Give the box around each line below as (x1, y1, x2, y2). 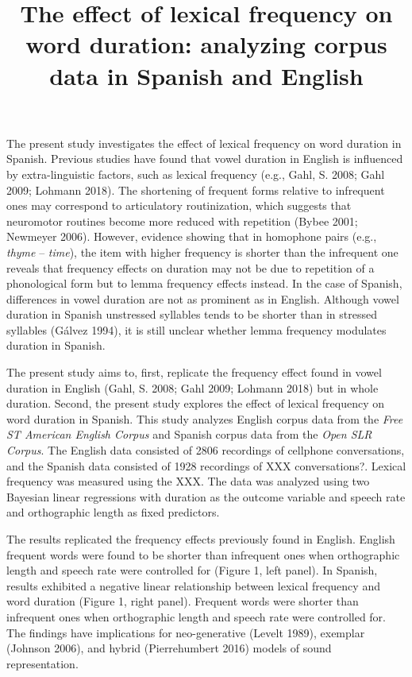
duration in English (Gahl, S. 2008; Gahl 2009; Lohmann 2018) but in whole (6, 379, 379, 396)
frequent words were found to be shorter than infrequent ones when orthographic (6, 546, 400, 563)
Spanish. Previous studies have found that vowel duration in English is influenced (6, 150, 403, 167)
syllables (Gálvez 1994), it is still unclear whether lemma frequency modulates (6, 321, 387, 338)
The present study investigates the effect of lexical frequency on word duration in (6, 134, 402, 151)
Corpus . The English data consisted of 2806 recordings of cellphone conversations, (6, 442, 405, 458)
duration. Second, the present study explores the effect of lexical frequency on (6, 395, 384, 412)
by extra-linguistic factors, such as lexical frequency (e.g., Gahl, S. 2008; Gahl (6, 165, 385, 182)
